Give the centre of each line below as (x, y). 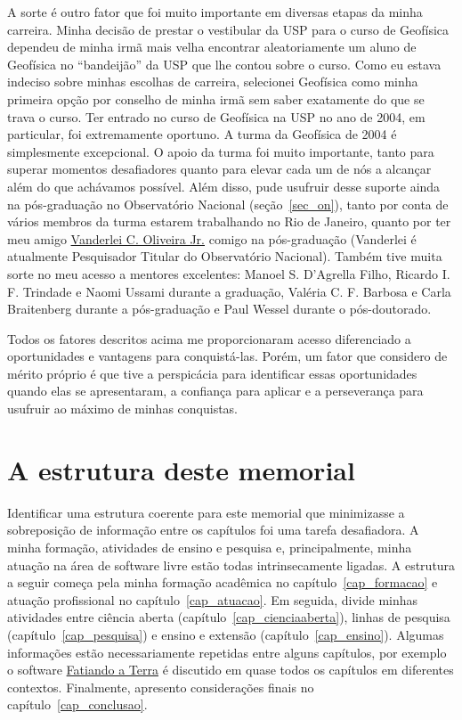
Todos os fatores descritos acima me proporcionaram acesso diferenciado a (209, 338)
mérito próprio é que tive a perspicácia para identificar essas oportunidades (212, 373)
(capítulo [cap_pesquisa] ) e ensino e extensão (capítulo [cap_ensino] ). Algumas (226, 634)
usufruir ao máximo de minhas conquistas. (123, 409)
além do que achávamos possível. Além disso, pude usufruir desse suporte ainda (224, 186)
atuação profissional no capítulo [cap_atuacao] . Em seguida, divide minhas (213, 599)
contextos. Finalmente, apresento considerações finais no (161, 687)
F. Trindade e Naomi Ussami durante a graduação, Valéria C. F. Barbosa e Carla (229, 291)
